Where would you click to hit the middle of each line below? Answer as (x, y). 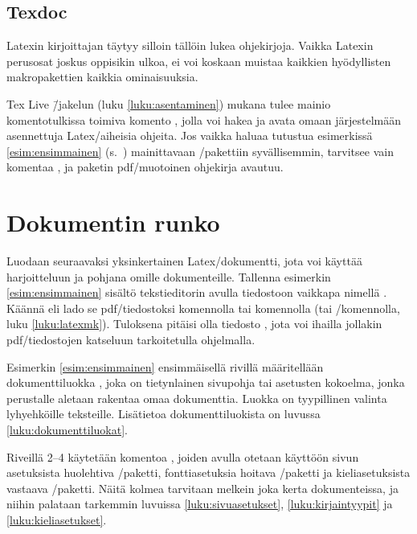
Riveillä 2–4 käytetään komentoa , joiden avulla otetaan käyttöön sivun (183, 456)
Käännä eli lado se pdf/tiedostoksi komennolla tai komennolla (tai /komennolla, (203, 308)
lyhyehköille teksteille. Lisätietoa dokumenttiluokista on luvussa (164, 414)
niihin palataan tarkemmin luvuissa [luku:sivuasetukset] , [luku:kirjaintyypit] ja (200, 504)
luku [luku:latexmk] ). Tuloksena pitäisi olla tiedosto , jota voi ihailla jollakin (194, 324)
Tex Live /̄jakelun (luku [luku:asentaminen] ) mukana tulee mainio (169, 103)
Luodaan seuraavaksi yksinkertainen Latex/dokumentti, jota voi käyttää (184, 261)
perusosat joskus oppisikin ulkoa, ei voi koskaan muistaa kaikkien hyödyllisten (199, 61)
